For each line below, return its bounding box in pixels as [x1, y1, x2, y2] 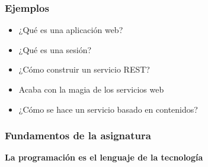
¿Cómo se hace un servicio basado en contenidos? [18, 103, 198, 115]
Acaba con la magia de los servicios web [18, 83, 164, 95]
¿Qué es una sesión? [18, 43, 92, 55]
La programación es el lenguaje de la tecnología [5, 151, 203, 163]
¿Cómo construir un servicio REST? [18, 63, 150, 76]
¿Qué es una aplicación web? [18, 24, 123, 36]
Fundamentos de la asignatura [5, 128, 151, 143]
